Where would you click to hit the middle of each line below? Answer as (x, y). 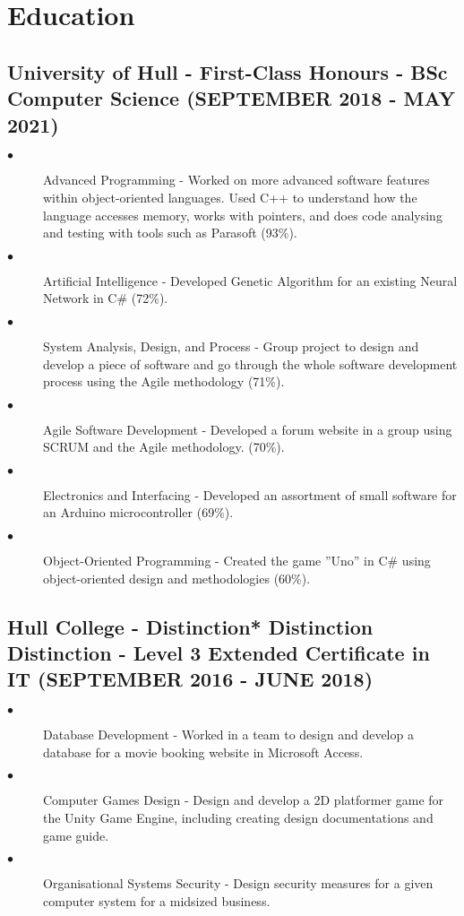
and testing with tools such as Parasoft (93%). (170, 233)
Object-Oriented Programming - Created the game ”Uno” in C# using (237, 561)
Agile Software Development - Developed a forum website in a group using (248, 429)
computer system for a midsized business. (157, 900)
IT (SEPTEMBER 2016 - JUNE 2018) (190, 679)
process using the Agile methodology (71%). (164, 381)
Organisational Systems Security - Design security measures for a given (238, 883)
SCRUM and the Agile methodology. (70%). (164, 447)
